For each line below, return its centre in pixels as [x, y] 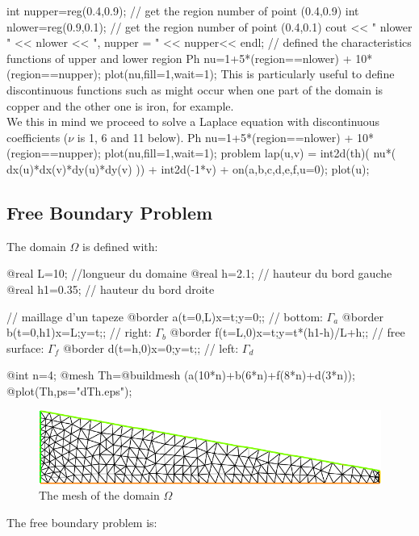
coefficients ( [38, 137]
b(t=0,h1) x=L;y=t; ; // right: [79, 332]
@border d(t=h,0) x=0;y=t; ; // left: [151, 348]
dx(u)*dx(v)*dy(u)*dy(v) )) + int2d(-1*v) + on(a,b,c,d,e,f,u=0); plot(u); [188, 168]
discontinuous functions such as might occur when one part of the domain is [195, 89]
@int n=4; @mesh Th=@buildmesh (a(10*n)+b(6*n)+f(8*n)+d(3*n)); [181, 375]
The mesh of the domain [99, 495]
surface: [25, 348]
